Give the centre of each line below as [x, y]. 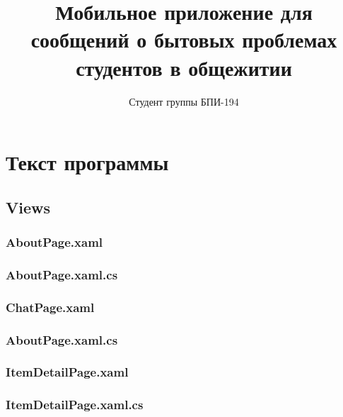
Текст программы [87, 162]
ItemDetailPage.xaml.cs [75, 405]
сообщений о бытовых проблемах [184, 39]
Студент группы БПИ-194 [184, 101]
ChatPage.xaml [50, 307]
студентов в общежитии [184, 67]
